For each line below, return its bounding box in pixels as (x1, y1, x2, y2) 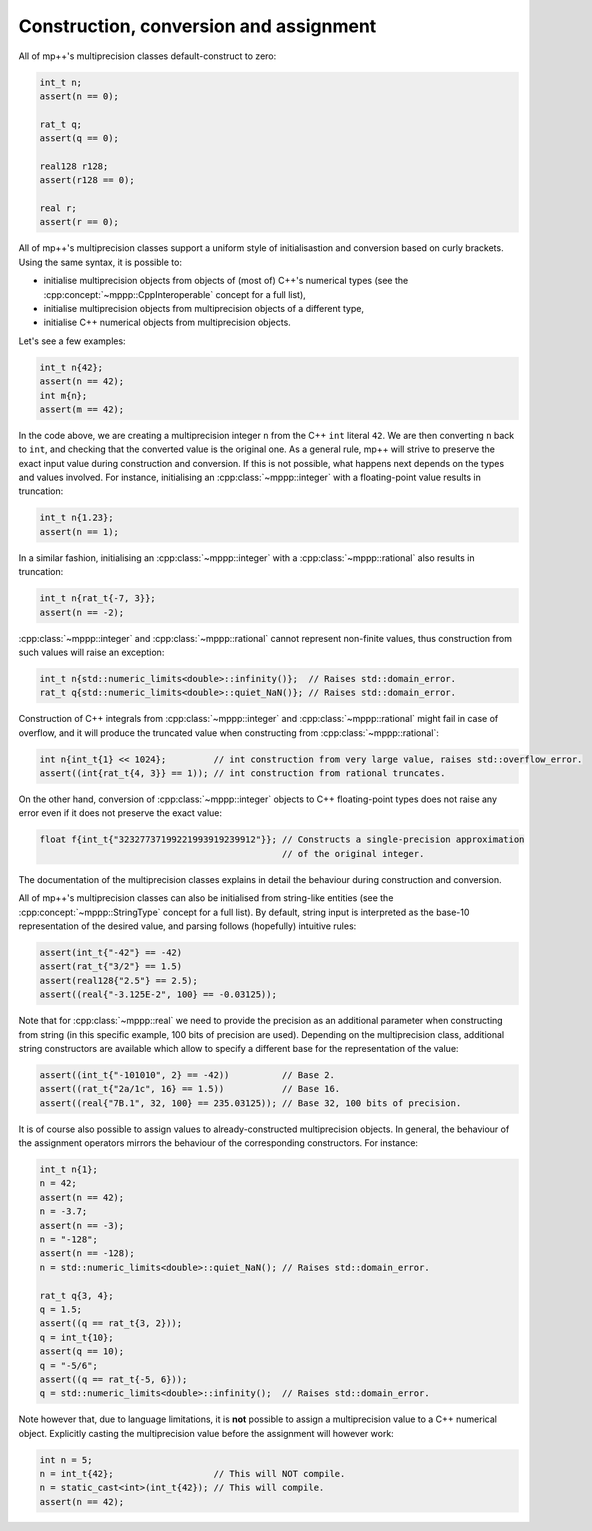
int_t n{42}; (39, 361, 104, 373)
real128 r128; (39, 160, 109, 172)
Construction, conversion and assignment (18, 15, 377, 37)
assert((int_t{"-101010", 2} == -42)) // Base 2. (39, 1069, 335, 1080)
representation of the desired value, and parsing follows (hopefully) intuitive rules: (18, 920, 357, 932)
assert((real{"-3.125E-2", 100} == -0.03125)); (39, 989, 277, 1000)
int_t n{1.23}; (39, 512, 114, 524)
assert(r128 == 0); (39, 175, 135, 186)
